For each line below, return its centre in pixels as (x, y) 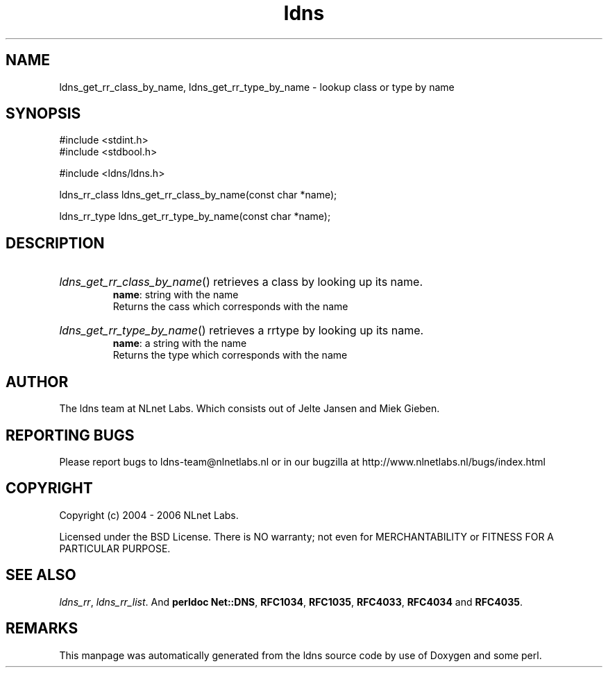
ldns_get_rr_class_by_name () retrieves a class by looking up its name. (241, 282)
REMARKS (42, 629)
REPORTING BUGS (70, 435)
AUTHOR (37, 382)
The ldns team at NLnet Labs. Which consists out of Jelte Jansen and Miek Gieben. (250, 409)
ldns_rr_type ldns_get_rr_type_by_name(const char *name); (195, 216)
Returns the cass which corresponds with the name (230, 307)
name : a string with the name (180, 343)
